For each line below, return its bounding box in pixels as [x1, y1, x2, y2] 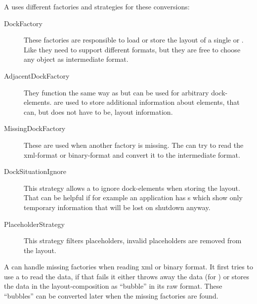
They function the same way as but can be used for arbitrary [24, 87, 209, 97]
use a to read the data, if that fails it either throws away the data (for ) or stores [4, 271, 250, 281]
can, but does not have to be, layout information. [24, 106, 173, 117]
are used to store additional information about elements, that [54, 97, 240, 107]
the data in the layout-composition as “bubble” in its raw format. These [4, 281, 222, 291]
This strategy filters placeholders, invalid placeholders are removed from [24, 235, 242, 246]
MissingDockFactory [4, 123, 66, 133]
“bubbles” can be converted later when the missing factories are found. [4, 291, 218, 301]
